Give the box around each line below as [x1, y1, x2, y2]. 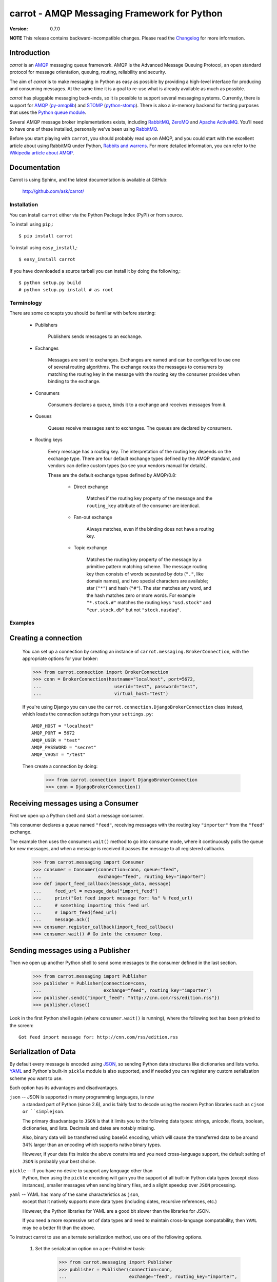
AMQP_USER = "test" [31, 737, 81, 743]
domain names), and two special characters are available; [86, 578, 209, 584]
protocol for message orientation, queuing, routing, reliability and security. [9, 69, 167, 75]
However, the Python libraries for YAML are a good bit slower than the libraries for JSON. [22, 1208, 210, 1214]
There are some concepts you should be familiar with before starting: [9, 310, 156, 316]
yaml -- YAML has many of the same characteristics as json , [9, 1191, 140, 1197]
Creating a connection [9, 633, 82, 642]
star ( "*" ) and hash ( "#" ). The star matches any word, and [86, 585, 211, 591]
